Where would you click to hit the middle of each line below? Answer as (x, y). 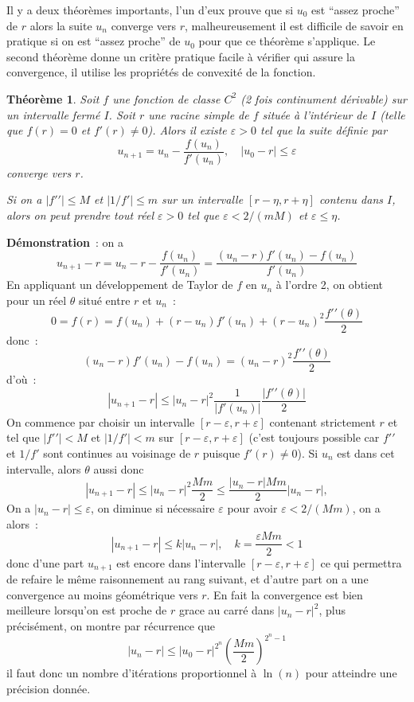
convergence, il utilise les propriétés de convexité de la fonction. (161, 72)
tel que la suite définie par (324, 130)
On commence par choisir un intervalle (101, 421)
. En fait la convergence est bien (285, 594)
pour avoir (252, 508)
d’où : (21, 379)
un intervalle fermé (53, 114)
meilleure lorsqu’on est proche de (87, 610)
